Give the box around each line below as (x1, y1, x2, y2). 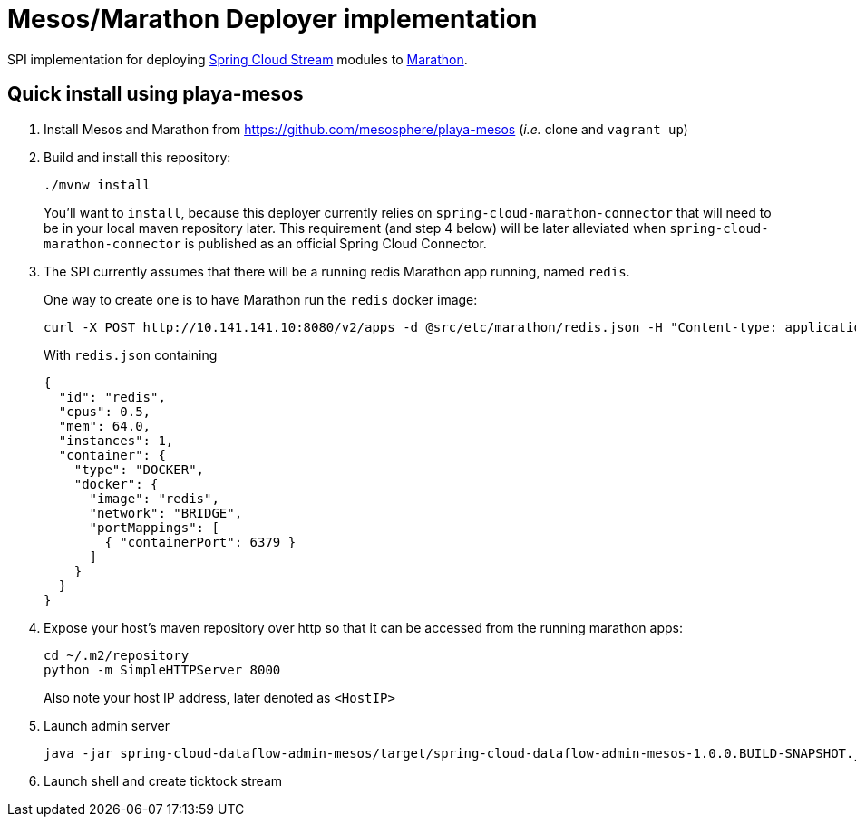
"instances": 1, (58, 432, 174, 448)
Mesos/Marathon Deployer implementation (7, 4, 538, 34)
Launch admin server (44, 717, 170, 733)
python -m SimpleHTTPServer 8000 (44, 662, 281, 677)
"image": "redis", (89, 490, 219, 506)
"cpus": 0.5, (58, 403, 151, 419)
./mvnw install (44, 177, 151, 192)
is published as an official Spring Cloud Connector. (184, 235, 487, 251)
